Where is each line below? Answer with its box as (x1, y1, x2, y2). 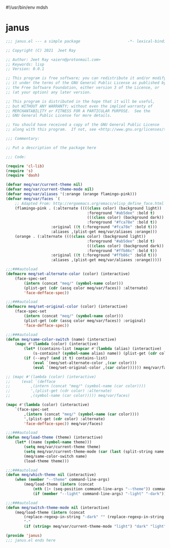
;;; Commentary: (6, 136, 40, 141)
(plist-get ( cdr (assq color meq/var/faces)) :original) (24, 318, 146, 323)
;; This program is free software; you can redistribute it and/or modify (6, 76, 166, 81)
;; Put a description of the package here (6, 145, 96, 150)
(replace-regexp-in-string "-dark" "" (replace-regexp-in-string (24, 515, 164, 520)
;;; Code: (6, 154, 27, 159)
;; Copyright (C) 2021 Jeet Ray (6, 48, 76, 53)
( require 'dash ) (6, 173, 40, 178)
